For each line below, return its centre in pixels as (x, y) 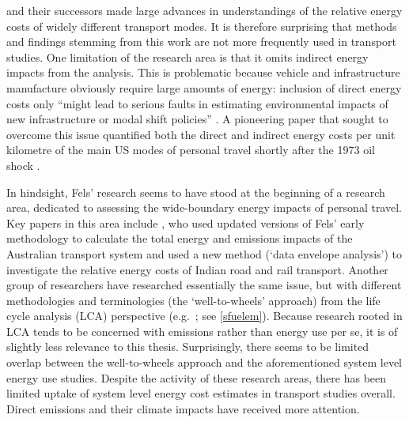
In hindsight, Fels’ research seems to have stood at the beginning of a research (196, 192)
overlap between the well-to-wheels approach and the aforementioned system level (204, 362)
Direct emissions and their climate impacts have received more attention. (183, 408)
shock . (23, 165)
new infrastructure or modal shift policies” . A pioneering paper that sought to (197, 119)
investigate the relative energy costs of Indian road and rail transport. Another (197, 269)
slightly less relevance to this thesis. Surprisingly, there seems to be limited (188, 347)
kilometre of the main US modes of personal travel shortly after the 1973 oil (191, 150)
